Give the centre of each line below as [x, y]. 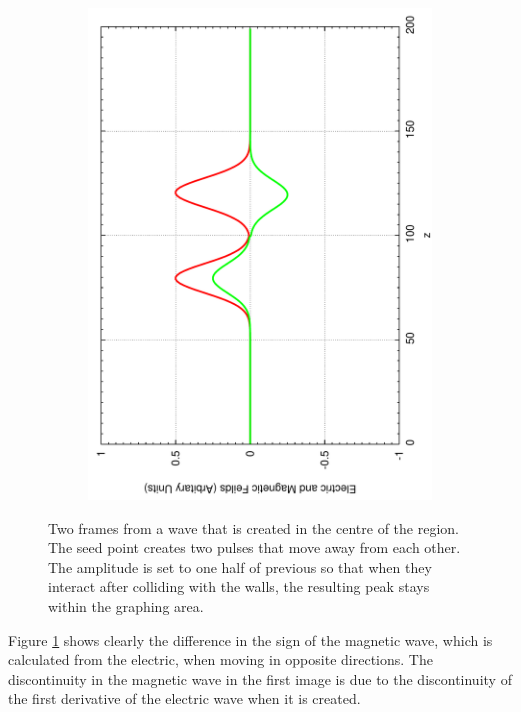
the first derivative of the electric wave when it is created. [184, 698]
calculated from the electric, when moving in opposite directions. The [220, 659]
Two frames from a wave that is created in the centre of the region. [253, 527]
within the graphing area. [126, 605]
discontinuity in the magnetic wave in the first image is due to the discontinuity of [260, 678]
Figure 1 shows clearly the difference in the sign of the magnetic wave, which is [250, 639]
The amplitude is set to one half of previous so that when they [240, 566]
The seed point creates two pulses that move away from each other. [254, 547]
